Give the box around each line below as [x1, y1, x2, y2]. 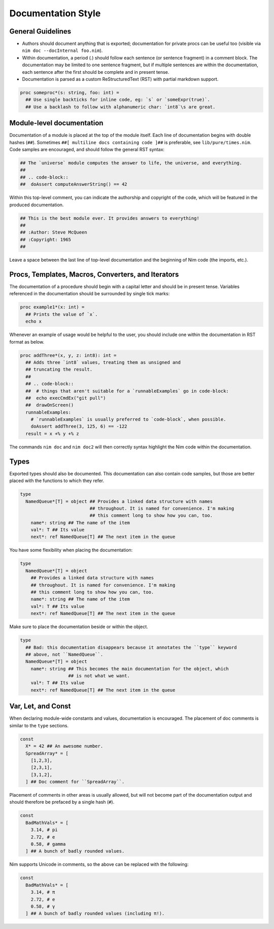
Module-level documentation [9, 119, 104, 127]
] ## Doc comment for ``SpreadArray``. [25, 779, 125, 785]
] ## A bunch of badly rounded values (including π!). [25, 911, 165, 916]
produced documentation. [9, 202, 64, 208]
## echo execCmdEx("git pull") [25, 395, 106, 401]
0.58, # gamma [30, 841, 66, 847]
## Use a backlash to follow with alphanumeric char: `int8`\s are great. [25, 104, 216, 109]
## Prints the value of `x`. [25, 311, 98, 317]
